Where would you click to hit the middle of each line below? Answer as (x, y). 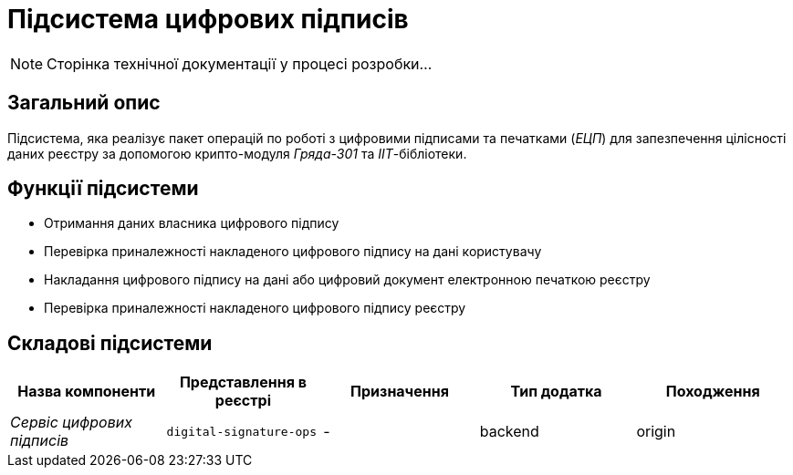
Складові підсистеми (110, 343)
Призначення (400, 392)
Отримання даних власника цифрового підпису (192, 223)
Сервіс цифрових (71, 423)
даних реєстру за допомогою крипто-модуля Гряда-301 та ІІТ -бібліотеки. (237, 153)
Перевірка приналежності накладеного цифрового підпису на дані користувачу (293, 252)
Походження (713, 392)
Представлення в (243, 382)
